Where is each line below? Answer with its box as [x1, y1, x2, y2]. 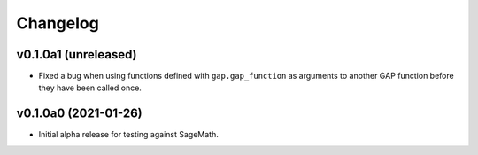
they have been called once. [38, 82, 142, 93]
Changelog [16, 13, 99, 33]
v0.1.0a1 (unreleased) [16, 47, 137, 62]
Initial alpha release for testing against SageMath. [38, 129, 219, 140]
